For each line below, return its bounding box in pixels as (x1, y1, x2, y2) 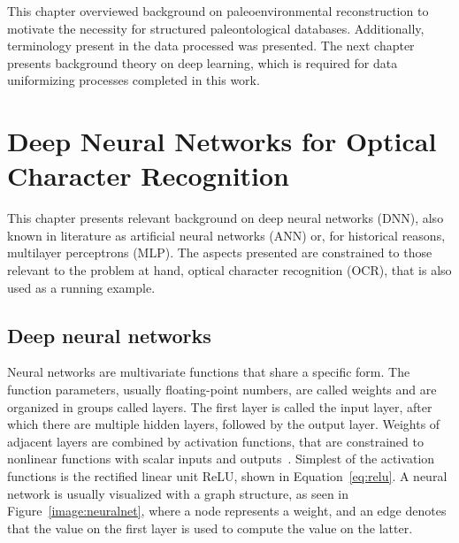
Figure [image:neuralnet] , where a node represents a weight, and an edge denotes (7, 501, 447, 520)
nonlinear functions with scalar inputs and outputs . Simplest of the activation (7, 449, 435, 468)
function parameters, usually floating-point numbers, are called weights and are (7, 380, 437, 399)
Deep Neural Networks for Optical (7, 123, 437, 159)
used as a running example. (7, 278, 156, 296)
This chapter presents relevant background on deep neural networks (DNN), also (7, 209, 444, 227)
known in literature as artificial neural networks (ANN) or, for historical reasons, (7, 226, 446, 244)
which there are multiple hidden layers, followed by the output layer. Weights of (7, 415, 440, 433)
